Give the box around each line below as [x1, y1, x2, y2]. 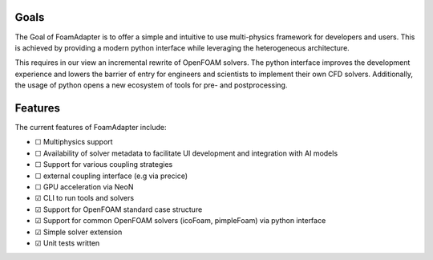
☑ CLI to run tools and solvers [34, 193, 135, 203]
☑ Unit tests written [34, 238, 100, 248]
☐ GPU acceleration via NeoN [34, 181, 134, 192]
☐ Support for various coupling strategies [34, 160, 173, 169]
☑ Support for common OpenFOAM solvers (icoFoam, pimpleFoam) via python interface [34, 216, 326, 225]
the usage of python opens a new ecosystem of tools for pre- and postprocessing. [14, 80, 288, 90]
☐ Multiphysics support [34, 137, 113, 147]
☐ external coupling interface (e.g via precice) [34, 171, 188, 181]
